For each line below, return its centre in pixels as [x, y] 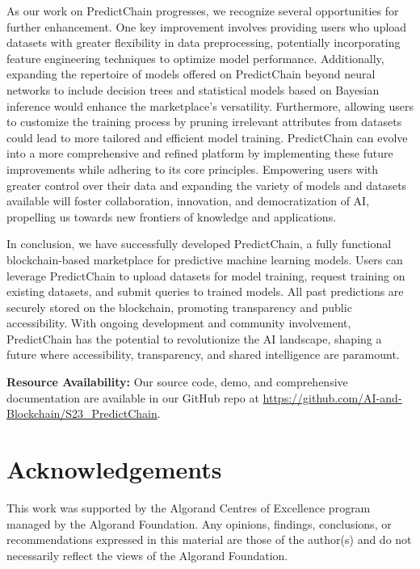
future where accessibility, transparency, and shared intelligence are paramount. [203, 354]
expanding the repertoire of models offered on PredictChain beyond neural [191, 74]
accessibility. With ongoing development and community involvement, [179, 323]
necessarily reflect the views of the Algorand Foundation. [147, 555]
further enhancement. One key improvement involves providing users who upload [207, 26]
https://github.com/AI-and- [332, 397]
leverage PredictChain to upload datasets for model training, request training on [206, 275]
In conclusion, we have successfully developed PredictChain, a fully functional [199, 244]
